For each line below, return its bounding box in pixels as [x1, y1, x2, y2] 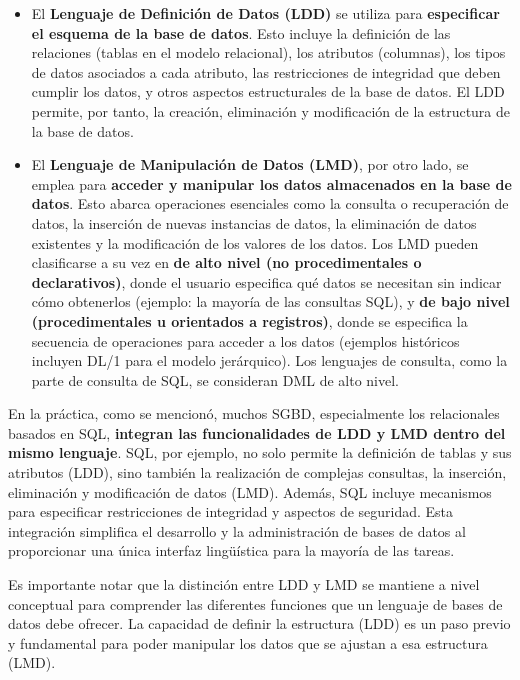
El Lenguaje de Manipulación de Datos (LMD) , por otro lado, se [31, 154, 469, 175]
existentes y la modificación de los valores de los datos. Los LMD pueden [31, 232, 479, 253]
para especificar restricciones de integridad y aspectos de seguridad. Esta [8, 501, 454, 522]
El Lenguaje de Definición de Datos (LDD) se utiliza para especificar [31, 3, 500, 23]
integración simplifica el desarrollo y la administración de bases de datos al [8, 520, 466, 541]
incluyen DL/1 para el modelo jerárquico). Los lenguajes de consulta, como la [31, 350, 508, 371]
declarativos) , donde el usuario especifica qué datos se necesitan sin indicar [31, 271, 502, 292]
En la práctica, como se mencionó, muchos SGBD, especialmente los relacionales [8, 403, 500, 424]
